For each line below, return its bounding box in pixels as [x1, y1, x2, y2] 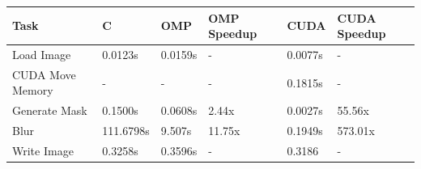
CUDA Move [12, 65, 76, 82]
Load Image [12, 45, 71, 62]
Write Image [12, 142, 74, 158]
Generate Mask [12, 102, 87, 119]
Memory [12, 82, 53, 99]
